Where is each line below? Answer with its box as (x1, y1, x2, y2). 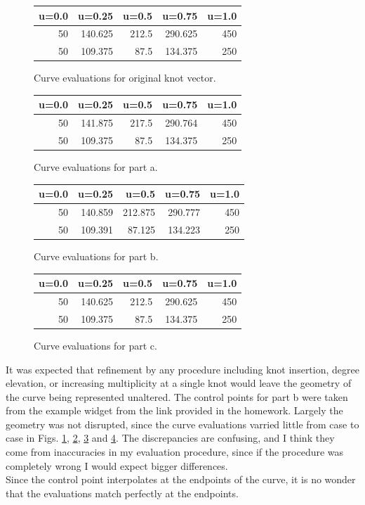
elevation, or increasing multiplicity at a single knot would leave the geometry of (6, 376, 352, 390)
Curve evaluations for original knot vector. (34, 70, 216, 85)
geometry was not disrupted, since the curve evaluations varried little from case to (6, 416, 359, 431)
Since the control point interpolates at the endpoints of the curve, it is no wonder (6, 472, 356, 487)
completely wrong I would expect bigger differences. (6, 458, 228, 473)
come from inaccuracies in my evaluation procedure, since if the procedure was (6, 445, 344, 459)
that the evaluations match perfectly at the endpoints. (6, 485, 239, 500)
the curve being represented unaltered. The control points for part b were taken (6, 389, 348, 404)
